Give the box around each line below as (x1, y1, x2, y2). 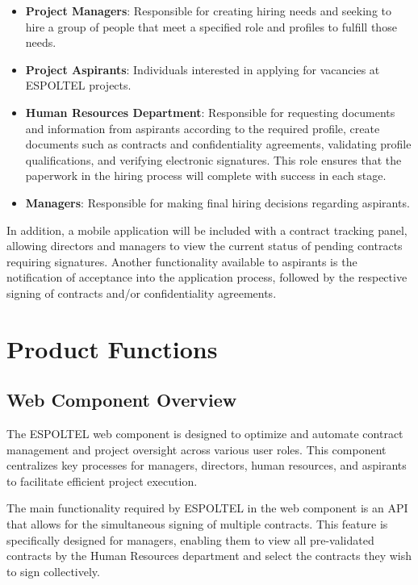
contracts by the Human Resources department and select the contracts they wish (6, 547, 412, 564)
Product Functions (6, 332, 218, 365)
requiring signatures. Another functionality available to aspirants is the (6, 253, 357, 270)
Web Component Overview (6, 387, 237, 412)
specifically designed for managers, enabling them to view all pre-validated (6, 531, 374, 548)
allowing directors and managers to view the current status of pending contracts (6, 237, 403, 254)
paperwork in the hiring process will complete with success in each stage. (25, 167, 387, 184)
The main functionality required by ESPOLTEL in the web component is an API (6, 499, 408, 516)
